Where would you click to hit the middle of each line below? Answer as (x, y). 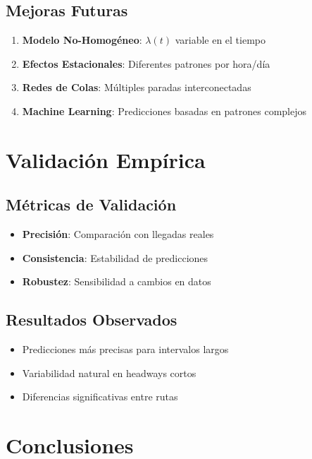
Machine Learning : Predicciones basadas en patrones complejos (164, 111)
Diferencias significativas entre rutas (100, 397)
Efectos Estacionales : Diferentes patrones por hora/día (146, 63)
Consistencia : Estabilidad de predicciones (115, 257)
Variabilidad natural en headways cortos (109, 372)
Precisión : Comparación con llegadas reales (118, 234)
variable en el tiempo (220, 40)
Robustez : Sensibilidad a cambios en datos (117, 281)
